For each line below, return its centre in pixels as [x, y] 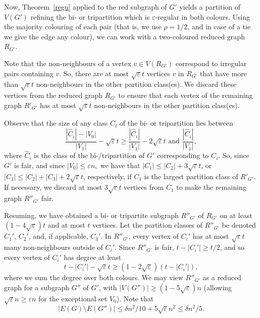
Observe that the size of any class [56, 123]
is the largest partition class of [191, 176]
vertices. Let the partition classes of [147, 225]
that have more [223, 73]
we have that [120, 165]
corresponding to [183, 155]
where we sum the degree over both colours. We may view [94, 277]
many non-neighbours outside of [54, 247]
